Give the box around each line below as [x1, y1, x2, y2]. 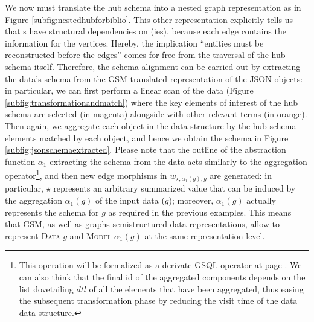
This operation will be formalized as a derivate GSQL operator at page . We [19, 259, 302, 271]
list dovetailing [19, 282, 74, 295]
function [5, 155, 36, 167]
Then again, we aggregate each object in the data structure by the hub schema [5, 119, 296, 132]
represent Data [5, 229, 60, 242]
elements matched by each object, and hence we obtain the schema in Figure [5, 131, 289, 144]
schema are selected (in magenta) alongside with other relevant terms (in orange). [5, 108, 307, 120]
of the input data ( [95, 194, 165, 207]
